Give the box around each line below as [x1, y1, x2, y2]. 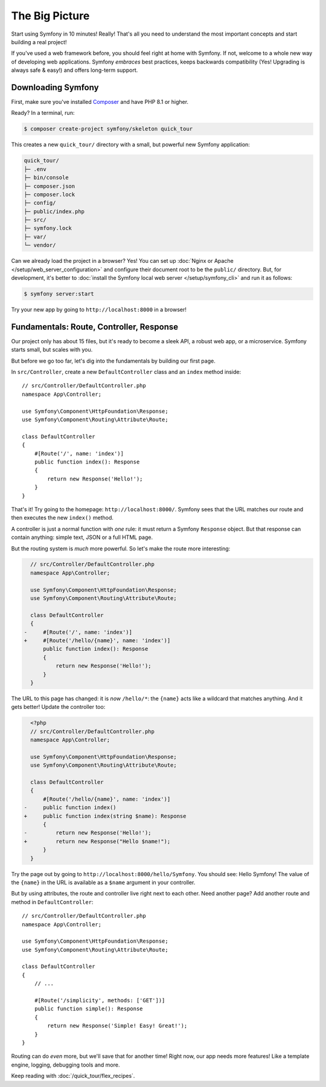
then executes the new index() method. [11, 514, 114, 521]
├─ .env [24, 166, 46, 172]
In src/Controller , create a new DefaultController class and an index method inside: [11, 369, 241, 376]
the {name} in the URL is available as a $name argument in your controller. [11, 879, 196, 886]
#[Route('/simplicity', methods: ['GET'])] [34, 997, 165, 1004]
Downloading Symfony [11, 82, 99, 92]
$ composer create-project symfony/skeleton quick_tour [24, 126, 193, 132]
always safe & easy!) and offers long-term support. [11, 66, 138, 74]
